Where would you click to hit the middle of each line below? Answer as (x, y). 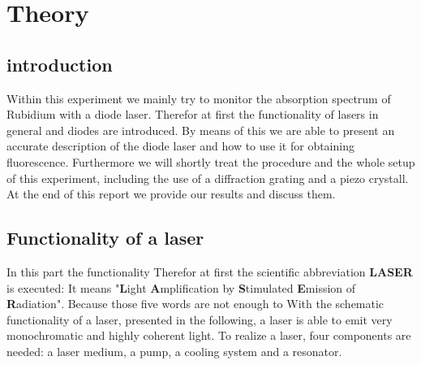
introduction (60, 64)
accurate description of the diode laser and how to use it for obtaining (180, 146)
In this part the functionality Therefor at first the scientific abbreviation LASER (210, 271)
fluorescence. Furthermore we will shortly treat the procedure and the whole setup (211, 161)
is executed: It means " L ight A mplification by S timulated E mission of (181, 287)
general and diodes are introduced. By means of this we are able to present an (201, 130)
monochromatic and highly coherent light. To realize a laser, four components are (209, 335)
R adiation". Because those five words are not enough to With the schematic (195, 304)
